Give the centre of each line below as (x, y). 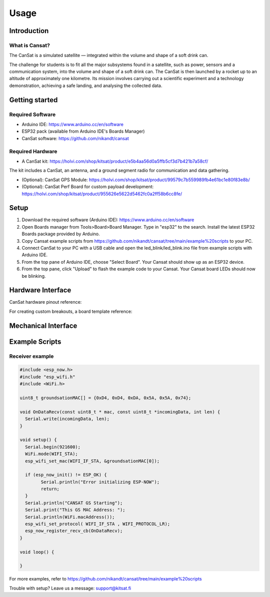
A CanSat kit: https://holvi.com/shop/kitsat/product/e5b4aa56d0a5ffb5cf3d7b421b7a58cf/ (115, 161)
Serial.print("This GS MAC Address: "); (75, 510)
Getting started (33, 100)
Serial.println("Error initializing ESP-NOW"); (100, 482)
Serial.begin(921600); (53, 447)
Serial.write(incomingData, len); (67, 419)
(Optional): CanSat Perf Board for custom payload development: (88, 187)
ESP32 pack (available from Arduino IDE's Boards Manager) (83, 131)
